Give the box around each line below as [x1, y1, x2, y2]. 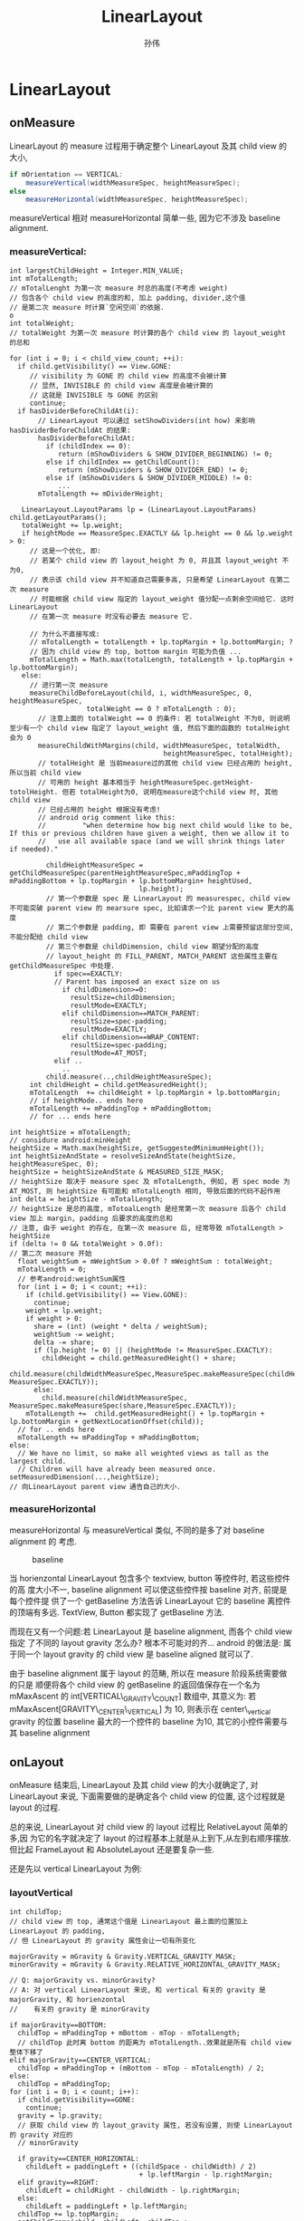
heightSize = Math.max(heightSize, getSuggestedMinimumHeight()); [9, 1143, 265, 1152]
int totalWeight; [9, 319, 75, 328]
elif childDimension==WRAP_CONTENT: [62, 1033, 201, 1042]
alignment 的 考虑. [9, 1535, 77, 1546]
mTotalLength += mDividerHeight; [37, 489, 165, 498]
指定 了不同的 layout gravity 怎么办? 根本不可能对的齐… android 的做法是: [9, 1637, 282, 1648]
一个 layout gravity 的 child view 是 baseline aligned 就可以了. [24, 1649, 253, 1659]
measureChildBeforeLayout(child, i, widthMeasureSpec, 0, [29, 688, 253, 697]
